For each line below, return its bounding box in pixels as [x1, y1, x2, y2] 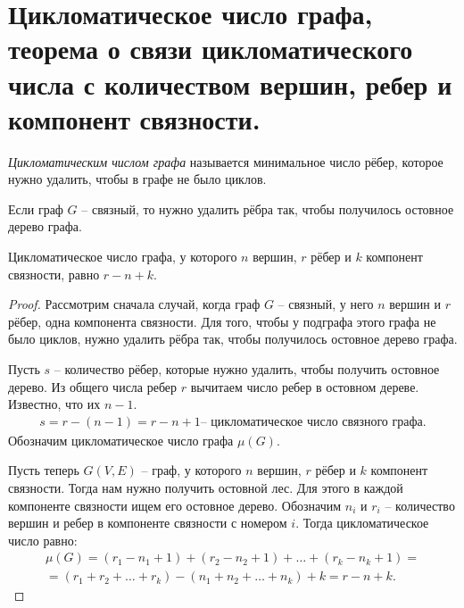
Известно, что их [8, 395, 101, 413]
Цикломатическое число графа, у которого [8, 247, 237, 266]
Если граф [8, 199, 63, 218]
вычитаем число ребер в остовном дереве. [190, 377, 419, 396]
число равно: [8, 530, 78, 549]
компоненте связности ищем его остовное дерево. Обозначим [8, 496, 342, 514]
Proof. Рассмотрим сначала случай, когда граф [8, 295, 261, 313]
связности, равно [8, 264, 100, 283]
